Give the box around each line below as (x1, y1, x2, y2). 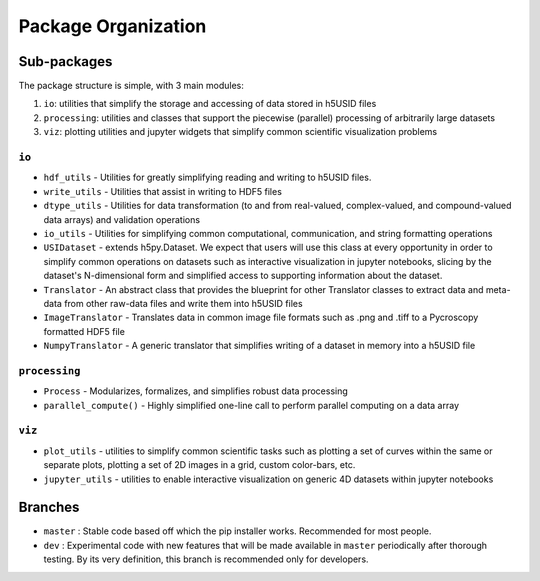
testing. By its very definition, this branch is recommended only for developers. (43, 553, 369, 565)
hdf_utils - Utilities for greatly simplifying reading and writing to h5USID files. (43, 171, 372, 184)
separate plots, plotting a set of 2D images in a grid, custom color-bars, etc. (43, 459, 356, 471)
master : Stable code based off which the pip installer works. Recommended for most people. (43, 525, 432, 537)
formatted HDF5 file (43, 325, 125, 337)
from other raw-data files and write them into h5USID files (63, 297, 304, 309)
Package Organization (18, 15, 207, 37)
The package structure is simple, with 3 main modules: (18, 80, 245, 92)
